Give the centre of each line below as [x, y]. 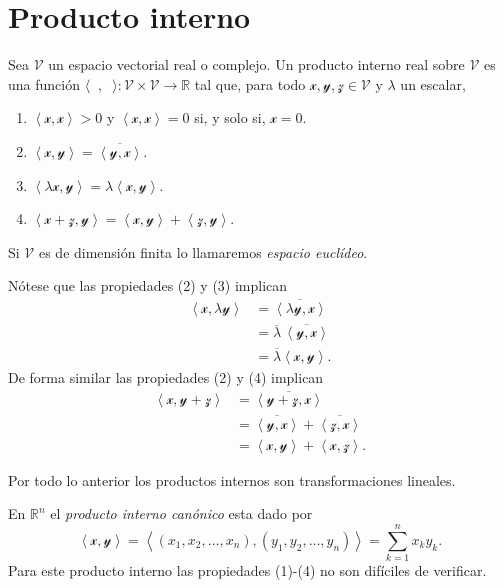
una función [44, 83]
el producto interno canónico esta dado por [181, 513]
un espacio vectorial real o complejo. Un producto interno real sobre [256, 64]
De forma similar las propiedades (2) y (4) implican [166, 376]
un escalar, [433, 83]
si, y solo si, [230, 117]
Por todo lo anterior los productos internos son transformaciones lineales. [232, 479]
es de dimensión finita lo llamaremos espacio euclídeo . [203, 251]
